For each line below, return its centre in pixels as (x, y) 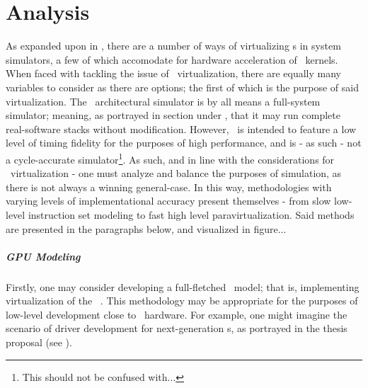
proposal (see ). (39, 342)
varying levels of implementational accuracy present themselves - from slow (168, 201)
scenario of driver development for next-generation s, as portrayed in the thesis (177, 328)
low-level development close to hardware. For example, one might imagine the (177, 314)
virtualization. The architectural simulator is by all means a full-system (163, 101)
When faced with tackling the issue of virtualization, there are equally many (173, 73)
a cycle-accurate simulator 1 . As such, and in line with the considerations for (170, 158)
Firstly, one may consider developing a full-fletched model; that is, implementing (183, 286)
